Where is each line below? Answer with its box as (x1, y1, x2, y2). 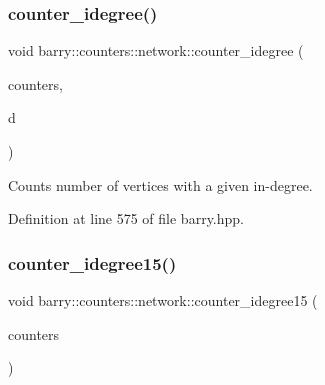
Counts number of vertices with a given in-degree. (8, 174, 313, 195)
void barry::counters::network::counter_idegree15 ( (8, 290, 318, 310)
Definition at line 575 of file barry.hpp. (8, 208, 244, 229)
